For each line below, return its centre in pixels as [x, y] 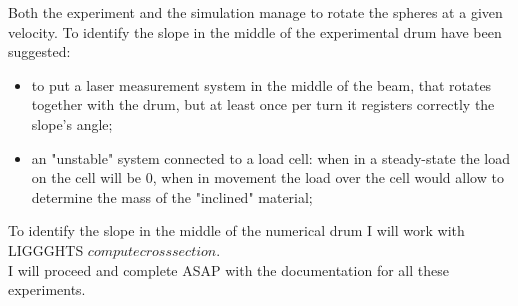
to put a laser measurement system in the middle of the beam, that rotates [261, 84]
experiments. [47, 289]
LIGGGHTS [46, 249]
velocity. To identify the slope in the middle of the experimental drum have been [255, 31]
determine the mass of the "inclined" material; [172, 196]
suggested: [39, 51]
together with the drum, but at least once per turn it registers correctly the [263, 104]
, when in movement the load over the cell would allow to [328, 177]
